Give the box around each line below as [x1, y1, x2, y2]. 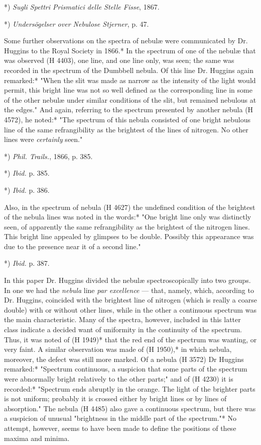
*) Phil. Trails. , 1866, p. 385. [4, 151, 93, 161]
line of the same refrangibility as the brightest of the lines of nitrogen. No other [4, 124, 248, 134]
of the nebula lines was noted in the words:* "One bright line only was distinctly [4, 211, 251, 222]
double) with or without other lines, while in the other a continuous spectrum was [4, 304, 256, 315]
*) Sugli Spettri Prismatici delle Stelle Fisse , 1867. [4, 2, 160, 12]
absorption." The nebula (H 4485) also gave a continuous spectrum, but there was [4, 403, 256, 413]
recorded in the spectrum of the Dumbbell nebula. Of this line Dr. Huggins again [4, 64, 254, 75]
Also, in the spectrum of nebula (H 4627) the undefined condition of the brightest [4, 201, 255, 212]
